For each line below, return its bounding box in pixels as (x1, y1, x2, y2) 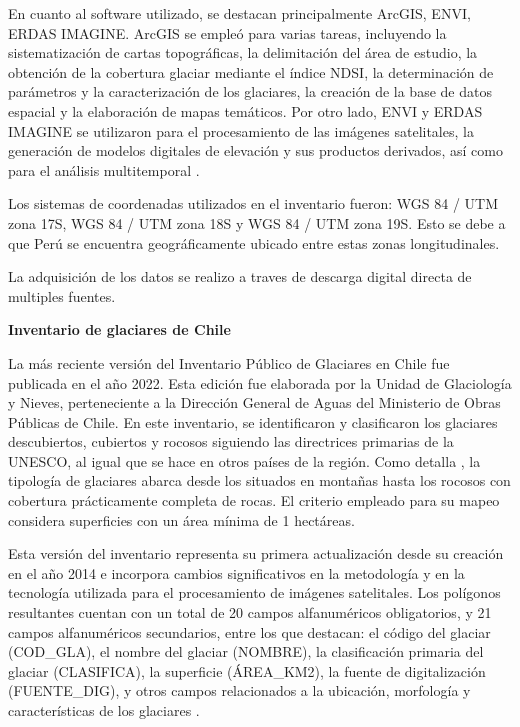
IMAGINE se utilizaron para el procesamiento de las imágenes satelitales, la (8, 120, 474, 141)
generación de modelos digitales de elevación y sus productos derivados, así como (8, 140, 503, 161)
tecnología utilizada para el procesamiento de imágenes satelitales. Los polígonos (8, 582, 501, 603)
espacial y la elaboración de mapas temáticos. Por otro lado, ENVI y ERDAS (8, 100, 483, 121)
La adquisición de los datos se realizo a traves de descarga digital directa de (8, 266, 472, 287)
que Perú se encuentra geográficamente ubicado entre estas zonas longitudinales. (8, 232, 500, 253)
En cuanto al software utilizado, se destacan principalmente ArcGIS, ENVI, (8, 3, 471, 23)
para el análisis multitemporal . (8, 159, 200, 180)
